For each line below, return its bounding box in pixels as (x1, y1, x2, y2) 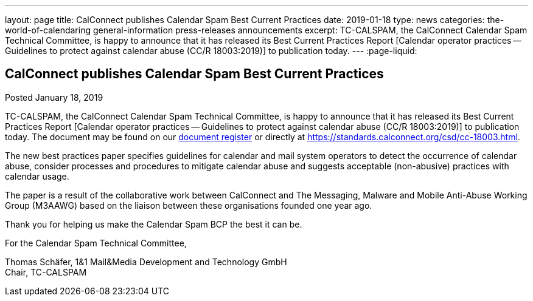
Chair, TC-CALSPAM (5, 266, 87, 277)
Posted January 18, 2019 (5, 92, 103, 103)
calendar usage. (5, 171, 69, 181)
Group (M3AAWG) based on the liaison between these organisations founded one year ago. (5, 200, 372, 211)
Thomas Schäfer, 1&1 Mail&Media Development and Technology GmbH (5, 256, 287, 267)
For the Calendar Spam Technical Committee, (5, 237, 187, 248)
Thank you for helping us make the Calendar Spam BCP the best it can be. (5, 218, 302, 229)
